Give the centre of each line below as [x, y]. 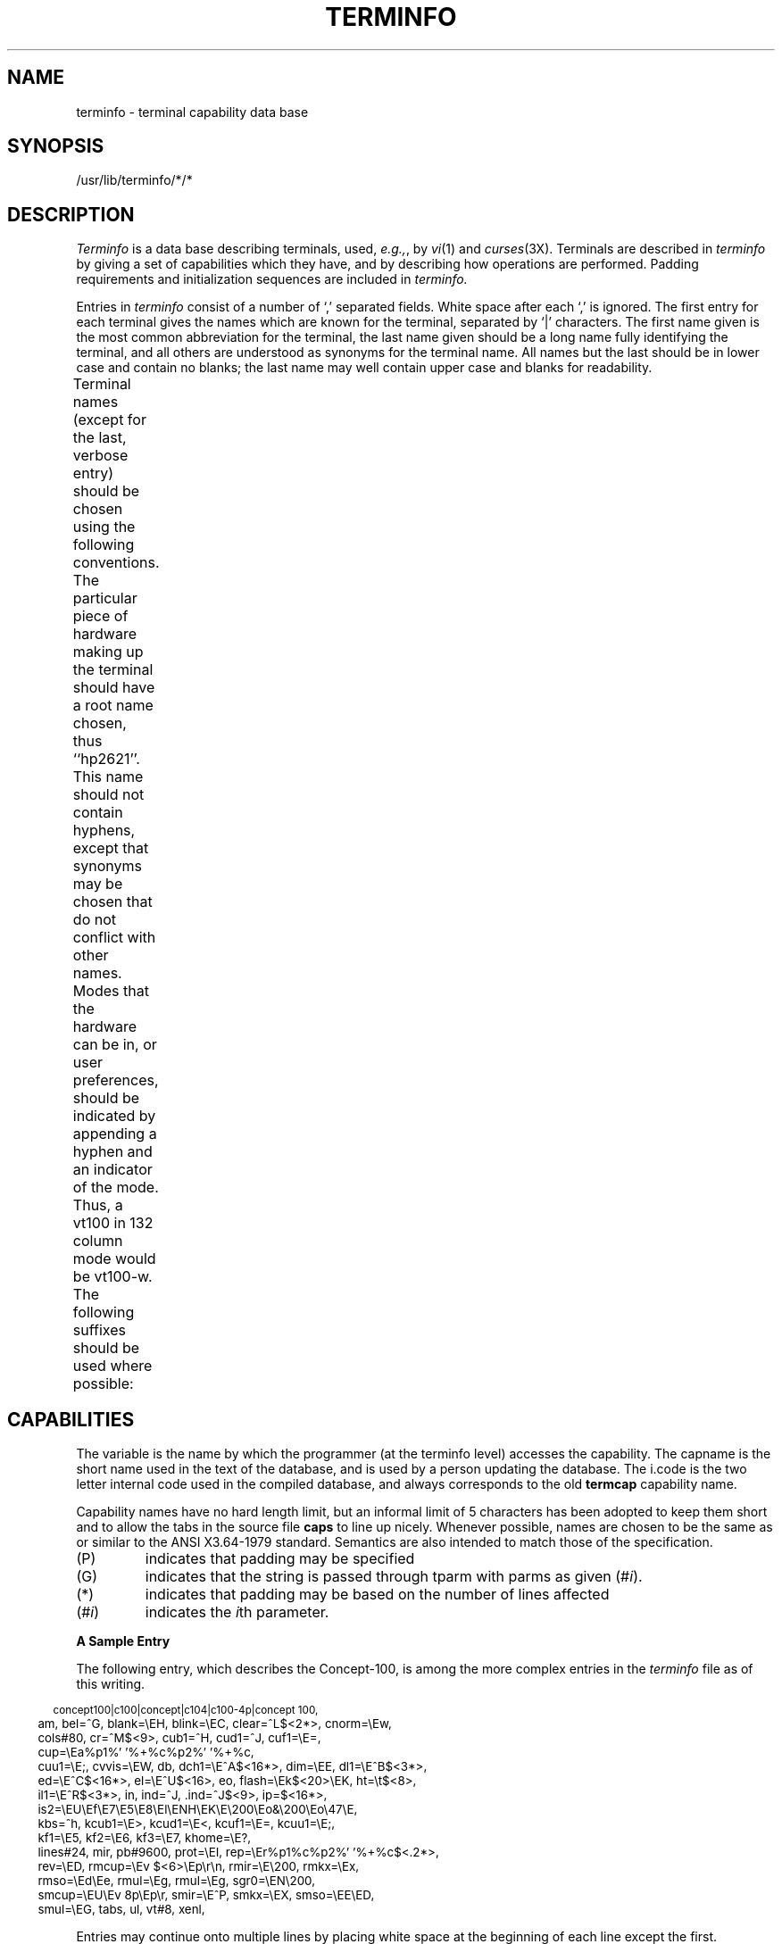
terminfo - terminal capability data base [192, 112]
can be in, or [115, 1045]
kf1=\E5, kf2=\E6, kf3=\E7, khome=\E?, [145, 1838]
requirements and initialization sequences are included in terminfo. [272, 279]
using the [104, 527]
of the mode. [116, 1188]
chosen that [112, 902]
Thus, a [98, 1205]
